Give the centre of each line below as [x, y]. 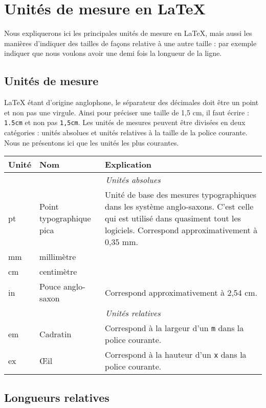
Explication [128, 165]
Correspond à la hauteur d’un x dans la [176, 355]
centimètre [58, 272]
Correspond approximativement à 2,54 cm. [181, 292]
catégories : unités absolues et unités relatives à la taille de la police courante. [126, 132]
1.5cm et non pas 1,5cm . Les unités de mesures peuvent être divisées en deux [125, 122]
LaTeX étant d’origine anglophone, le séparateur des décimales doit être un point [131, 102]
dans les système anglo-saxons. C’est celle [179, 207]
